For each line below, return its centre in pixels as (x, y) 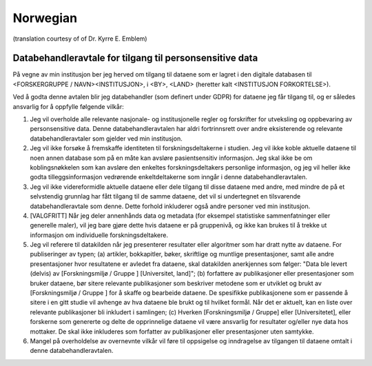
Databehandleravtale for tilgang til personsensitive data (135, 58)
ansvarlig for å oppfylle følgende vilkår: (68, 106)
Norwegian (45, 18)
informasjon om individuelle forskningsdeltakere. (99, 235)
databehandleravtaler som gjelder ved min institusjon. (106, 139)
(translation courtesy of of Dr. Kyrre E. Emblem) (80, 39)
